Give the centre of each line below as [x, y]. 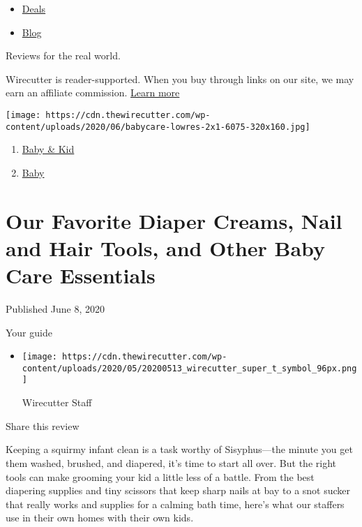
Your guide [29, 332]
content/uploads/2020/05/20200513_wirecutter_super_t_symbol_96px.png [189, 368]
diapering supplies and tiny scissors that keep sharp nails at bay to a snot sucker [178, 490]
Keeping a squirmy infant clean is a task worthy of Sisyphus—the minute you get [179, 449]
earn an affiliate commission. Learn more [93, 92]
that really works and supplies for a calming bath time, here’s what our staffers [175, 504]
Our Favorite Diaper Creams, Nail [174, 220]
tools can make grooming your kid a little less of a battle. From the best [160, 476]
